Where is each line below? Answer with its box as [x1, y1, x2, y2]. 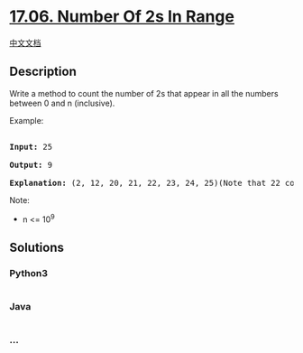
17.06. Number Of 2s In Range [9, 6, 234, 27]
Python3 [9, 266, 48, 279]
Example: [9, 115, 44, 125]
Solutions [9, 239, 65, 255]
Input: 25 [9, 142, 52, 152]
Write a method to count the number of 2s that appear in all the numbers [9, 88, 279, 98]
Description [9, 64, 77, 79]
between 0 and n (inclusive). [9, 98, 115, 108]
